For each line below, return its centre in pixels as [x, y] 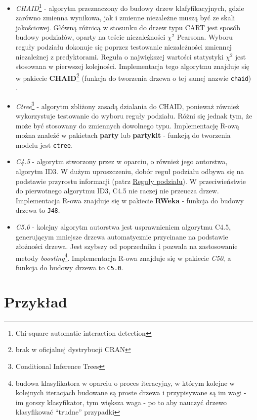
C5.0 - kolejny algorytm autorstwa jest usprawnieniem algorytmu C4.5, [123, 227]
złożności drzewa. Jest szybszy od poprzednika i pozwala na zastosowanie [127, 246]
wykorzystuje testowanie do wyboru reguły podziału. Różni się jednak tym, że [134, 115]
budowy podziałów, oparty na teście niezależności [90, 37]
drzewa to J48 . [38, 210]
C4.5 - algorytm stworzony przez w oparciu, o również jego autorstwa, [122, 161]
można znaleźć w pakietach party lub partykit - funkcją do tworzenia [123, 135]
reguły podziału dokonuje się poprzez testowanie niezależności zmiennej [124, 47]
